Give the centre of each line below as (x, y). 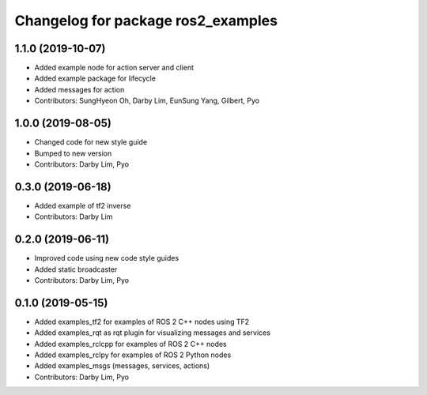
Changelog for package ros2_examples (146, 21)
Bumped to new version (73, 153)
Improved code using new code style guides (107, 258)
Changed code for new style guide (91, 142)
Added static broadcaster (76, 269)
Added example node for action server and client (114, 68)
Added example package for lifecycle (95, 78)
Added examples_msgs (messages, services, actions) (122, 366)
